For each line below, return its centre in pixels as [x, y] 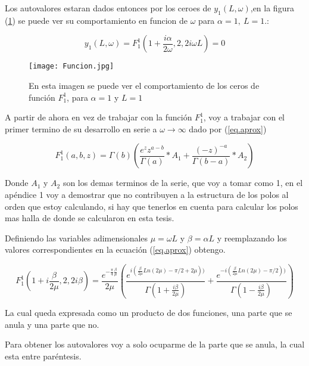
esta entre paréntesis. [43, 356]
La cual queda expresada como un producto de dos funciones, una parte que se [149, 312]
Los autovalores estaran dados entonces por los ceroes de [108, 8]
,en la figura [272, 8]
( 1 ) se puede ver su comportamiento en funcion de [96, 20]
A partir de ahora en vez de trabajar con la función [99, 117]
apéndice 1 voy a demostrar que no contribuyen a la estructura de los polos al [147, 195]
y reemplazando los [252, 238]
